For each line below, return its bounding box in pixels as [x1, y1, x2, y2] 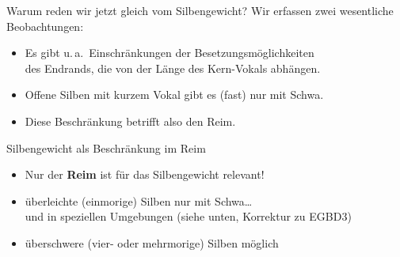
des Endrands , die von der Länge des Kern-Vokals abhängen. [25, 59, 321, 76]
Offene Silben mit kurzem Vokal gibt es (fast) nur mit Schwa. [25, 86, 324, 103]
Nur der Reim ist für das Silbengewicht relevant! [25, 166, 265, 183]
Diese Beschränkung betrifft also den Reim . [25, 112, 236, 129]
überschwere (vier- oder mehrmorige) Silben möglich [25, 234, 279, 251]
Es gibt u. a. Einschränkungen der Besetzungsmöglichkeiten [25, 44, 314, 61]
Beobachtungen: [6, 17, 84, 34]
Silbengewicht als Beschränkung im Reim [6, 139, 206, 156]
